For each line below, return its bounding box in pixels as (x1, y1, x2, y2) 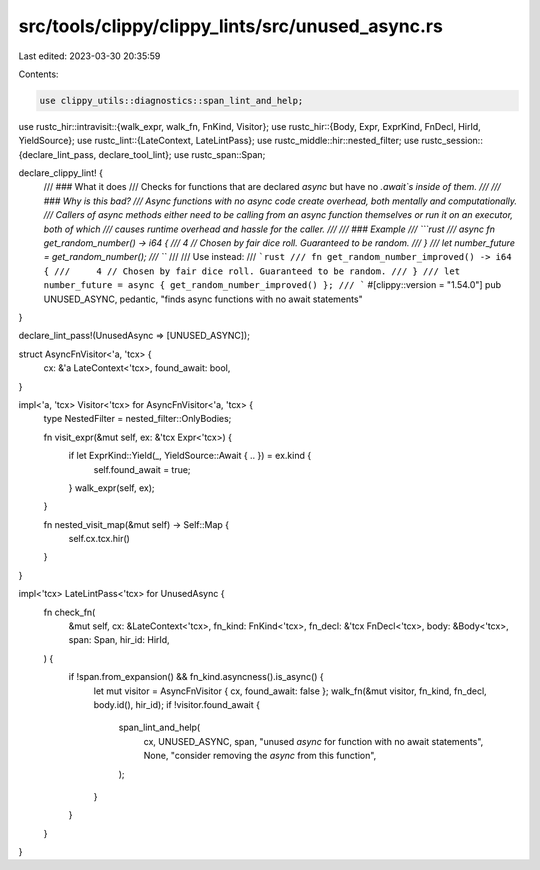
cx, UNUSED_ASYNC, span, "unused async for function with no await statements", (143, 735, 484, 747)
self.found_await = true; (93, 463, 191, 475)
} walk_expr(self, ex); (68, 481, 155, 494)
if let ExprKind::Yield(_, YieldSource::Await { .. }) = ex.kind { (68, 450, 312, 462)
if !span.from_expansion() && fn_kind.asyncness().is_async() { (68, 671, 324, 683)
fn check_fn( (43, 606, 96, 618)
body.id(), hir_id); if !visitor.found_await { (93, 698, 260, 710)
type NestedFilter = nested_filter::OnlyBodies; (43, 413, 232, 425)
